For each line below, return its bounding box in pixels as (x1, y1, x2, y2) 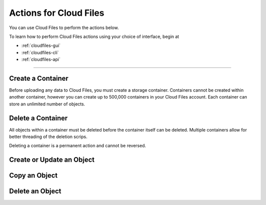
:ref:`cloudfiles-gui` (21, 42, 61, 49)
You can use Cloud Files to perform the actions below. (9, 25, 119, 31)
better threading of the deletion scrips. (9, 134, 88, 140)
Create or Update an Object (9, 156, 95, 164)
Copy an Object (9, 171, 58, 180)
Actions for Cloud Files (9, 7, 104, 18)
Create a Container (9, 74, 68, 82)
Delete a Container (9, 114, 68, 122)
